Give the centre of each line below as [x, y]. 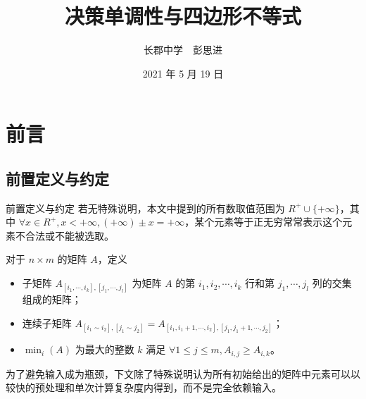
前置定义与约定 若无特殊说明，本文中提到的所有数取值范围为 [145, 208]
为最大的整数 [105, 349]
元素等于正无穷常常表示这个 [278, 222]
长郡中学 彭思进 [183, 50]
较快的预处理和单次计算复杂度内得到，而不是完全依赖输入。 [144, 387]
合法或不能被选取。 [69, 235]
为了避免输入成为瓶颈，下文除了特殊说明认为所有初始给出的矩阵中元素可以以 [183, 373]
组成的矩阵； [52, 299]
